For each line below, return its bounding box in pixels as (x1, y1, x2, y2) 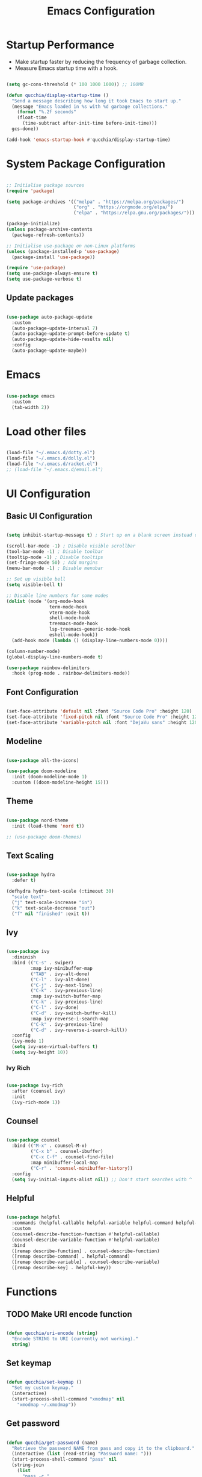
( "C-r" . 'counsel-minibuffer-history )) (30, 1165, 133, 1171)
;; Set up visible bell (6, 576, 66, 582)
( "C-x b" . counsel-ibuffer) (30, 1149, 103, 1155)
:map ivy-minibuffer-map (30, 965, 93, 971)
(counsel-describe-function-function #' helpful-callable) (11, 1231, 161, 1237)
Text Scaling (6, 851, 54, 861)
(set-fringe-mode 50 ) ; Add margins (6, 560, 98, 566)
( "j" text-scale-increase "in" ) (11, 899, 93, 905)
